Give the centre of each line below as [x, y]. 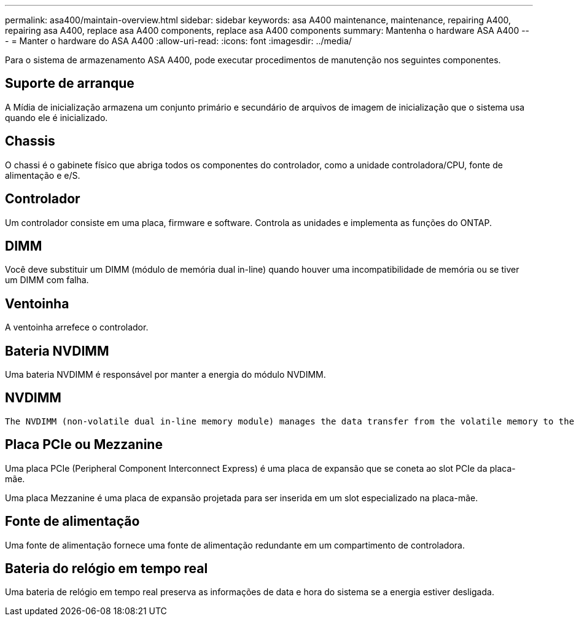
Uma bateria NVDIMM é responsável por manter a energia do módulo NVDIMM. [165, 375]
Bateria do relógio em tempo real [107, 569]
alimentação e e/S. [43, 175]
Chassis [30, 141]
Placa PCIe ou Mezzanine [84, 445]
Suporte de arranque [70, 84]
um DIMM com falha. [47, 280]
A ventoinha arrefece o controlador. [77, 327]
